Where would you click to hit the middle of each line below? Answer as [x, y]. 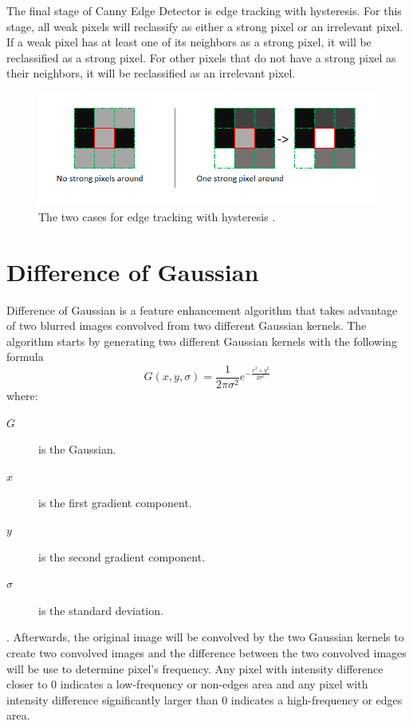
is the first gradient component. [115, 503]
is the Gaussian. [77, 449]
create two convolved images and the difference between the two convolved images [206, 652]
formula [25, 357]
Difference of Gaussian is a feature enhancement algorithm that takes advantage [202, 309]
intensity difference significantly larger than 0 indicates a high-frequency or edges [205, 699]
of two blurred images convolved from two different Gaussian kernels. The [187, 325]
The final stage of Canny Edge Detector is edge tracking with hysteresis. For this [204, 10]
